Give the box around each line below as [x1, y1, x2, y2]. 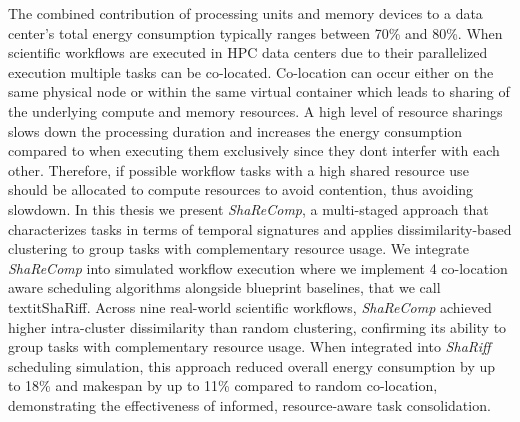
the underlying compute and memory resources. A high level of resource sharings [8, 100, 503, 121]
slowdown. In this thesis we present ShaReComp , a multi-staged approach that [8, 198, 489, 219]
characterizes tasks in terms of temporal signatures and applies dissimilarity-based [8, 218, 512, 239]
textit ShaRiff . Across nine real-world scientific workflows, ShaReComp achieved [8, 296, 492, 317]
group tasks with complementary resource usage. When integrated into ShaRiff [8, 336, 491, 357]
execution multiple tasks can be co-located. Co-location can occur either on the [8, 61, 494, 82]
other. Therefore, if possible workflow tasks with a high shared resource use [8, 159, 469, 180]
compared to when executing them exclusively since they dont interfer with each [8, 140, 500, 161]
